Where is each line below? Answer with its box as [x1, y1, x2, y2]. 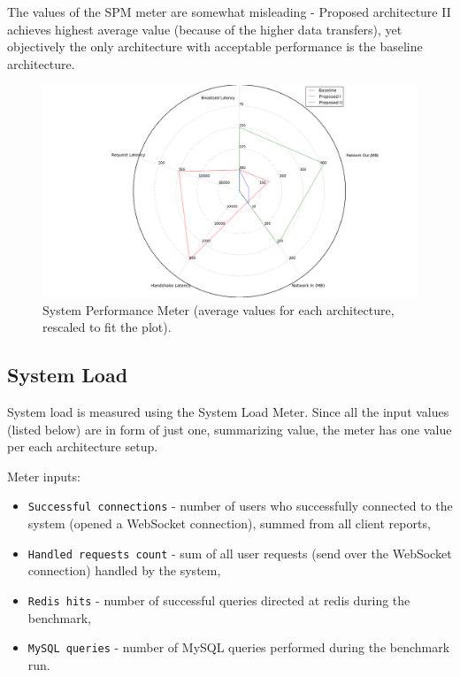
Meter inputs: [7, 466, 80, 485]
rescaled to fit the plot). [42, 318, 172, 336]
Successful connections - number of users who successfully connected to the [27, 496, 453, 515]
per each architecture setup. [7, 437, 158, 456]
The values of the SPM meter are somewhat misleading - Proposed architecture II [7, 3, 451, 20]
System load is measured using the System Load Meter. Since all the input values [7, 403, 449, 421]
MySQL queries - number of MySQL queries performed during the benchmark [27, 638, 450, 657]
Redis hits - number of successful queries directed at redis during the [27, 590, 410, 609]
